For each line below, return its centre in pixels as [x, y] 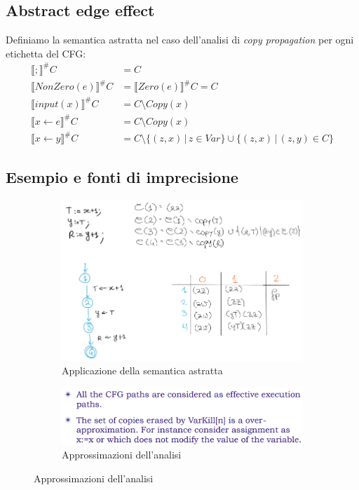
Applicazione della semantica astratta [142, 370]
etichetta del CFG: [46, 53]
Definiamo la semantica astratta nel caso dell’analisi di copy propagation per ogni [180, 40]
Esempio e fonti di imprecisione [122, 177]
